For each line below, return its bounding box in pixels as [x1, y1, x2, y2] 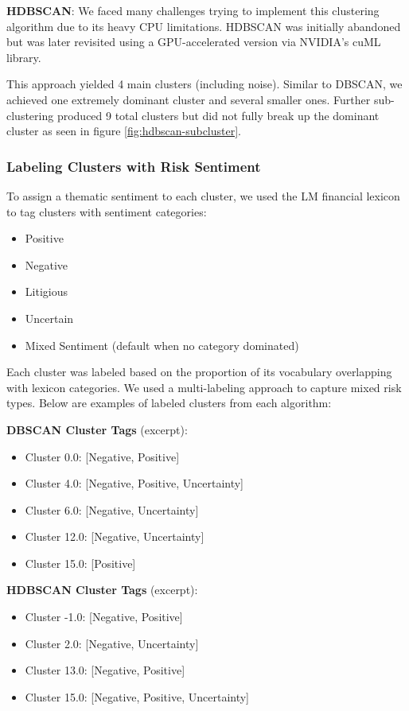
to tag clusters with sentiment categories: [6, 203, 207, 220]
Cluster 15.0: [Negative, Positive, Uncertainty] [25, 688, 249, 705]
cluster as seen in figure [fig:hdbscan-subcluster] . [6, 122, 242, 139]
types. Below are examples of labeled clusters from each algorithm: [6, 394, 332, 411]
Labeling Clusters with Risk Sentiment [6, 156, 261, 176]
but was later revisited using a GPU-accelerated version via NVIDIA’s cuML [6, 33, 381, 50]
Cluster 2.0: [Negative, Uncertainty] [25, 635, 199, 651]
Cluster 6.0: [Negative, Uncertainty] [25, 501, 199, 518]
